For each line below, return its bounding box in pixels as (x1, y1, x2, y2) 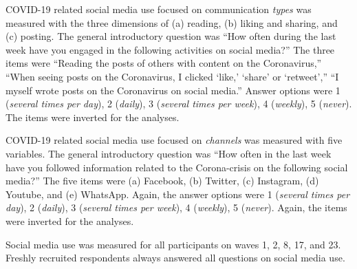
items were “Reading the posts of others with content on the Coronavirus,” (6, 56, 322, 70)
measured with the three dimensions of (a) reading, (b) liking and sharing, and (6, 15, 338, 30)
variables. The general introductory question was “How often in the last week (6, 146, 332, 160)
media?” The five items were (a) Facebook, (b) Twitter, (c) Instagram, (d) (6, 173, 319, 188)
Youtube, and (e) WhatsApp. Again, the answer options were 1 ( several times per (6, 186, 350, 201)
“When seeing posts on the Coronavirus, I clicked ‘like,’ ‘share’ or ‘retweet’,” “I (6, 69, 339, 83)
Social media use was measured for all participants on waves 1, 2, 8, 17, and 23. (6, 237, 341, 251)
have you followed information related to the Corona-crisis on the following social (6, 160, 348, 174)
